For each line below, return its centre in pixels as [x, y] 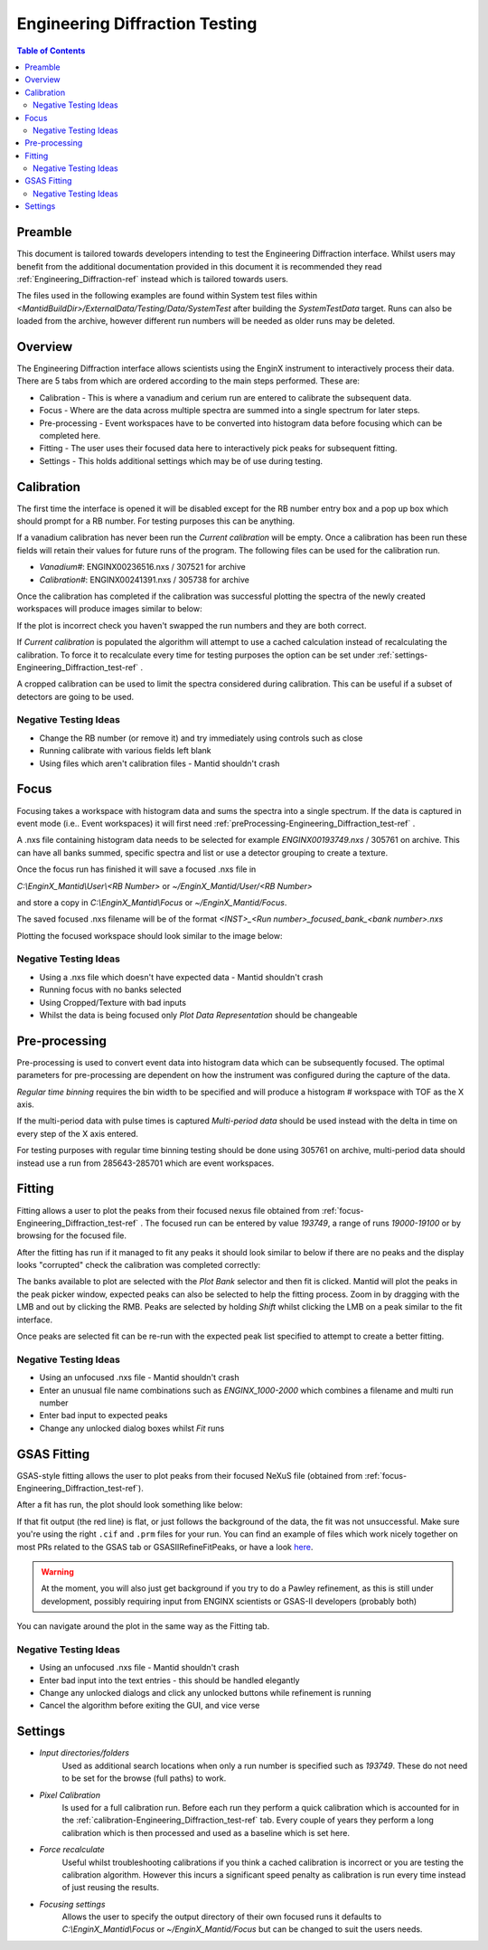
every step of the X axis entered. [78, 1133]
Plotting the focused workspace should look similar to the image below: [150, 935]
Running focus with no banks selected [111, 989]
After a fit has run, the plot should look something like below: [130, 1505]
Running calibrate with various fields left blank [125, 751]
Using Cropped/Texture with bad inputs [113, 1002]
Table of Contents [51, 51]
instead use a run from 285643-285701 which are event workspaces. [145, 1163]
